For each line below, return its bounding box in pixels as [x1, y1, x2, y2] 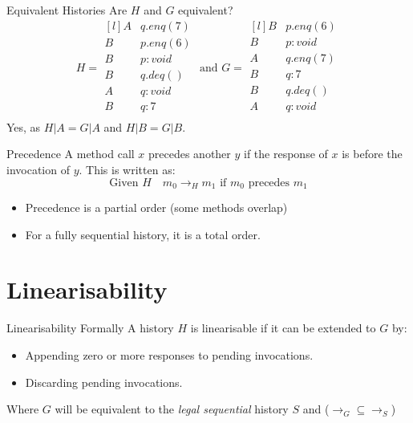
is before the [342, 145, 403, 162]
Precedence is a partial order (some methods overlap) [25, 199, 288, 216]
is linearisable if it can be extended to [190, 319, 376, 336]
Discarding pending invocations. [25, 373, 183, 390]
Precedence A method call [6, 145, 135, 162]
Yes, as [6, 118, 41, 135]
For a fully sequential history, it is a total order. [25, 226, 261, 242]
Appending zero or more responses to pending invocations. [25, 346, 314, 363]
